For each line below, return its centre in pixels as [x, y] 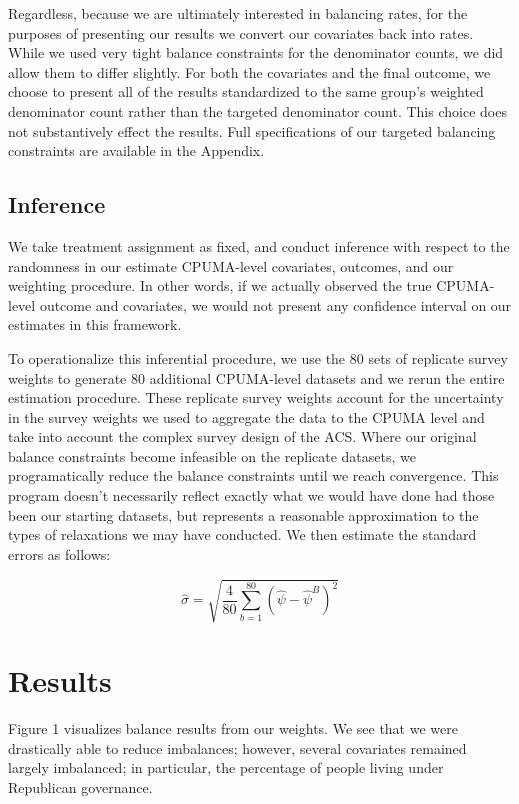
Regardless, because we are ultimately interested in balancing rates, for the [238, 13]
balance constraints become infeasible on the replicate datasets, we [212, 455]
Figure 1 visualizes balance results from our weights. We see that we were [233, 728]
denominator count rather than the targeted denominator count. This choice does [257, 110]
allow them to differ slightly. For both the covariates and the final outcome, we [249, 71]
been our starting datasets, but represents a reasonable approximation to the [243, 514]
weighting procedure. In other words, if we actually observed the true [220, 285]
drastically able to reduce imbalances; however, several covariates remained [237, 747]
